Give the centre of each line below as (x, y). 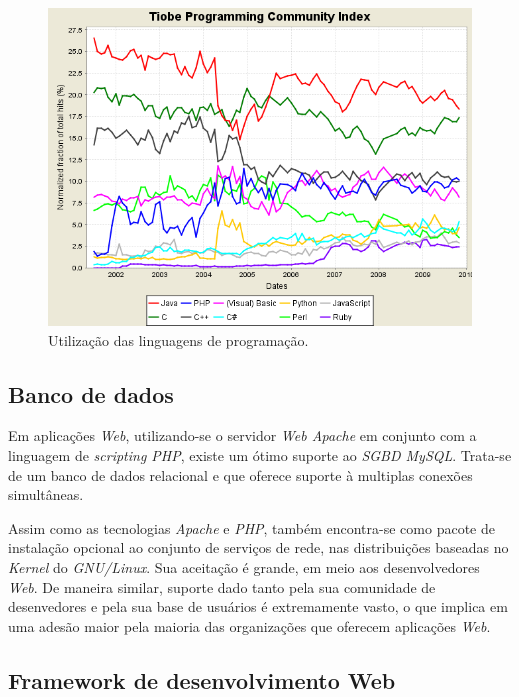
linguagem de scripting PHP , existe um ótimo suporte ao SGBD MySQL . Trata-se (260, 454)
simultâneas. (46, 494)
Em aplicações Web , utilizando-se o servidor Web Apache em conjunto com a (242, 435)
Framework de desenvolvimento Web (202, 679)
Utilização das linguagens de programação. (178, 339)
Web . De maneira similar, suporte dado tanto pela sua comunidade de (222, 586)
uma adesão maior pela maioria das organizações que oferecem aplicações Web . (249, 625)
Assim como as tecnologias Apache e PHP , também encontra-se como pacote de (251, 527)
